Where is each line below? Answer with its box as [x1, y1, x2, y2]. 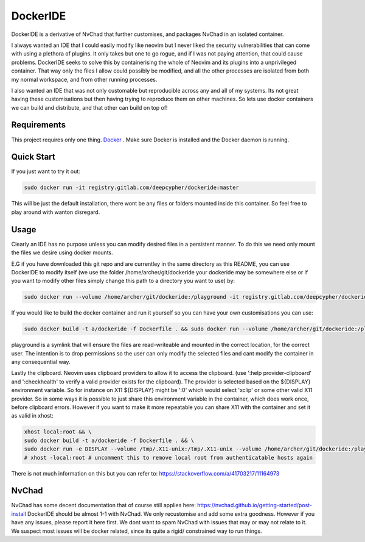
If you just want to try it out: [11, 168, 80, 175]
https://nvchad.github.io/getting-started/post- [196, 502, 313, 509]
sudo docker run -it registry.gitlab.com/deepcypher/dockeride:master [24, 184, 240, 191]
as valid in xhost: [11, 412, 54, 419]
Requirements [11, 119, 66, 130]
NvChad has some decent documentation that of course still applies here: [11, 502, 196, 509]
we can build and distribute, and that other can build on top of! [11, 104, 168, 111]
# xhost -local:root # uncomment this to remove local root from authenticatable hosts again [24, 454, 313, 461]
